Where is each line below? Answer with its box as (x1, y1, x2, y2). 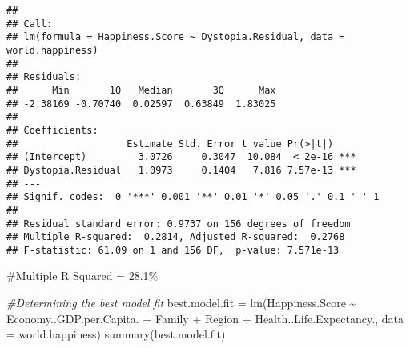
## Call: (6, 18, 53, 30)
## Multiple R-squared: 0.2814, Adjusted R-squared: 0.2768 (6, 231, 345, 243)
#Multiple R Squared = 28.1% (6, 267, 159, 284)
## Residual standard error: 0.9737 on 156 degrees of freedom (6, 218, 351, 230)
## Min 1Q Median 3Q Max (6, 84, 276, 96)
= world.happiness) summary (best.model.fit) (6, 326, 226, 342)
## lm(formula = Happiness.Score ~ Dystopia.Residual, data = (6, 31, 345, 43)
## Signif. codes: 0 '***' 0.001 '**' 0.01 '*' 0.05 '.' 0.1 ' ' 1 (6, 191, 380, 203)
